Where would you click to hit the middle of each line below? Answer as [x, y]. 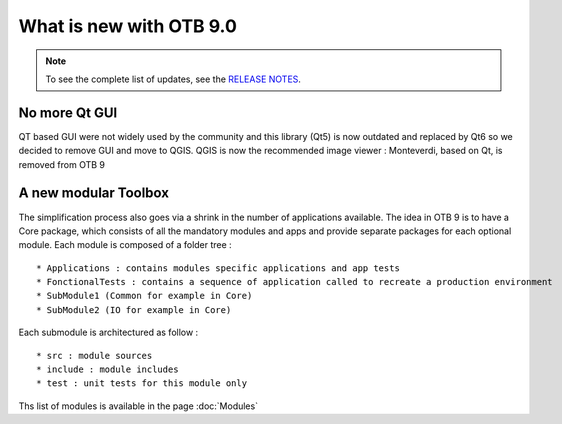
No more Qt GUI [68, 112]
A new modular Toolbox [94, 193]
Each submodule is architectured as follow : [108, 332]
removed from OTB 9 [61, 164]
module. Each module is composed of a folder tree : [125, 245]
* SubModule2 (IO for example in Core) [134, 309]
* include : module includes [107, 369]
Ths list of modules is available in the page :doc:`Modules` [138, 406]
